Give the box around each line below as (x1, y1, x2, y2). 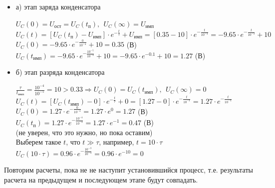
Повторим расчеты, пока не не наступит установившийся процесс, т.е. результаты (4, 165, 253, 175)
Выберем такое (15, 137, 61, 147)
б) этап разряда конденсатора (15, 67, 105, 77)
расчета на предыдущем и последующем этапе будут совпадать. (4, 175, 198, 185)
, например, (99, 137, 134, 147)
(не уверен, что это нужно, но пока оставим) (15, 127, 153, 137)
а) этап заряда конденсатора (15, 1, 101, 11)
